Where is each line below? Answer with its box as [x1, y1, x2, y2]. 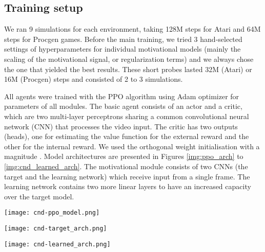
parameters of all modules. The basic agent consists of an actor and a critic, [4, 101, 242, 111]
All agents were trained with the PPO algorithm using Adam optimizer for [4, 90, 239, 101]
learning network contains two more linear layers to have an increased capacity [4, 181, 251, 192]
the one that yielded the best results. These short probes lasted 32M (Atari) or [4, 63, 252, 74]
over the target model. [4, 191, 74, 201]
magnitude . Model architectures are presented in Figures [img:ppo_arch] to [4, 151, 243, 162]
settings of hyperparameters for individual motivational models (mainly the [4, 43, 241, 54]
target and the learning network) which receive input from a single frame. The [4, 171, 250, 181]
